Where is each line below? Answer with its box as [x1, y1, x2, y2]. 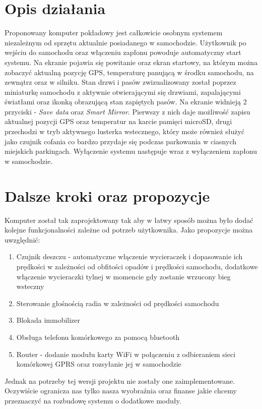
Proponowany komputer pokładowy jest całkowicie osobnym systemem [5, 27, 223, 38]
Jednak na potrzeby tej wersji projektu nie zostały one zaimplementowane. [5, 375, 235, 386]
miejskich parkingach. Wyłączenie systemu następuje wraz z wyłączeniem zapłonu [5, 146, 257, 156]
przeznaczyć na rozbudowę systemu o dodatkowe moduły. [5, 395, 181, 405]
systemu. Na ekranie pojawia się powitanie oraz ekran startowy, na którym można [5, 56, 258, 67]
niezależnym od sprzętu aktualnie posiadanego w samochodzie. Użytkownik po [5, 37, 246, 47]
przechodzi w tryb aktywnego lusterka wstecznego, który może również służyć [5, 126, 245, 137]
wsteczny [16, 281, 44, 291]
